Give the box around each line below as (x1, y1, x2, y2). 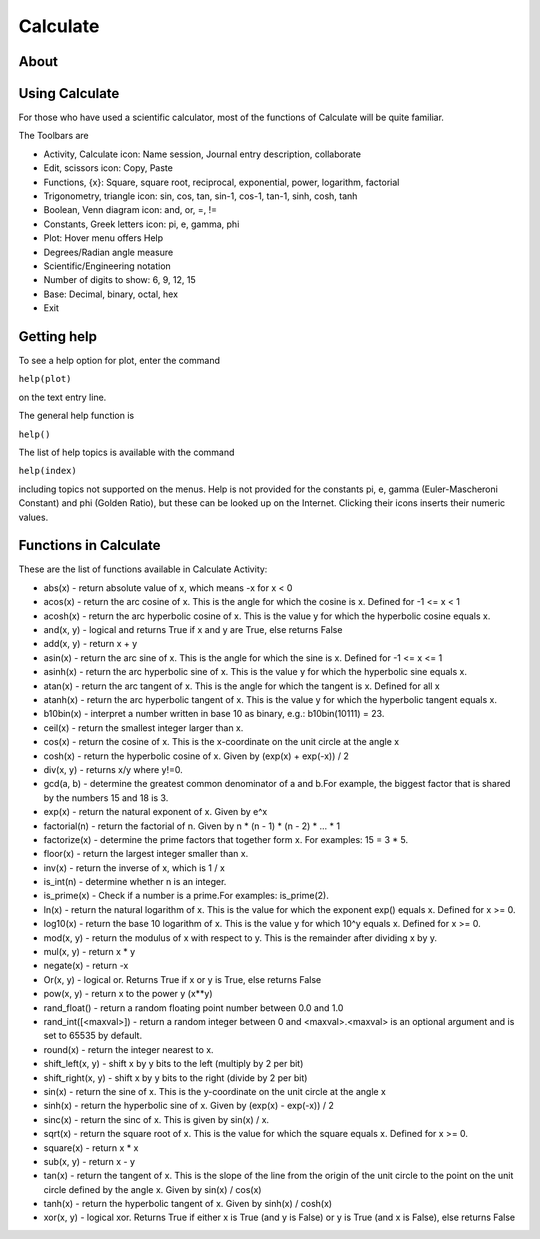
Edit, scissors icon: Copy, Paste (43, 162, 174, 174)
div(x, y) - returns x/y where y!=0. (43, 763, 184, 775)
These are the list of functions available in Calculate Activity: (18, 563, 268, 575)
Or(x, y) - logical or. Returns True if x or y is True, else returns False (43, 973, 322, 985)
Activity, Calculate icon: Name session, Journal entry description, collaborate (43, 148, 362, 160)
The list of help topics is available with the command (18, 446, 235, 459)
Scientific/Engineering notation (43, 260, 172, 272)
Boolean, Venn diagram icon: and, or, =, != (43, 204, 218, 216)
